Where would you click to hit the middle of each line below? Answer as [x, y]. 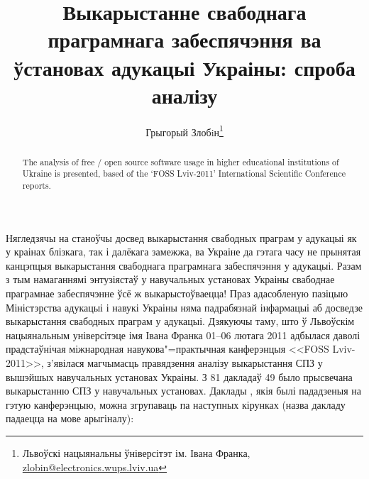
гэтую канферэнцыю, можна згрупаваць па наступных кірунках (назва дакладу [176, 404]
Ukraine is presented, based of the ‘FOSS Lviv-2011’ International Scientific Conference [184, 174]
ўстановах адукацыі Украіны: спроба [184, 67]
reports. [37, 186]
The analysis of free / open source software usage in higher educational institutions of [181, 161]
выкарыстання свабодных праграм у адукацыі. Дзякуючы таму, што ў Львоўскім [180, 321]
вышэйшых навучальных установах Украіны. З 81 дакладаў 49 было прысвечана [179, 376]
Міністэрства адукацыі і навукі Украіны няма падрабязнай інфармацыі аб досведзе [184, 307]
